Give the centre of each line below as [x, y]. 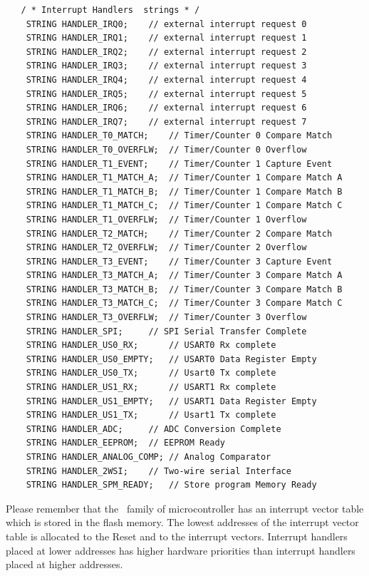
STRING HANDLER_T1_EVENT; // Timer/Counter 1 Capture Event [179, 164]
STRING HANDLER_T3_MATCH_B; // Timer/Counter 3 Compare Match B [184, 289]
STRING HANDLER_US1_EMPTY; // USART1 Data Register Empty [171, 401]
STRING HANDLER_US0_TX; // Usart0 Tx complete [151, 373]
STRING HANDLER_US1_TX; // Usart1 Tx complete [151, 415]
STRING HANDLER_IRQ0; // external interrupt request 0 [166, 24]
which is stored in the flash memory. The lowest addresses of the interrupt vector [182, 522]
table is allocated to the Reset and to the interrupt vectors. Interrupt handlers [177, 536]
